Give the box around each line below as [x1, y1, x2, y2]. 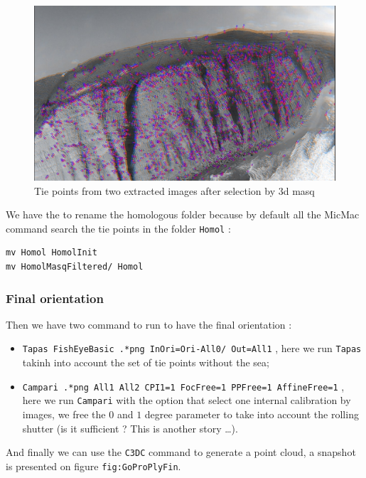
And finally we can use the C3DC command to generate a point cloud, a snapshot [6, 445, 356, 460]
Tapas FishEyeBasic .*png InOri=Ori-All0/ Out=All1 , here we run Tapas [22, 341, 362, 356]
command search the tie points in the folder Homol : [6, 221, 231, 235]
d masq [283, 183, 315, 198]
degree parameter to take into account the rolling [144, 406, 359, 421]
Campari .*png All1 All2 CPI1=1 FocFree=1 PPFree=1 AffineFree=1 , [22, 378, 345, 393]
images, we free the [22, 406, 106, 421]
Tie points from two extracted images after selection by [34, 183, 276, 198]
